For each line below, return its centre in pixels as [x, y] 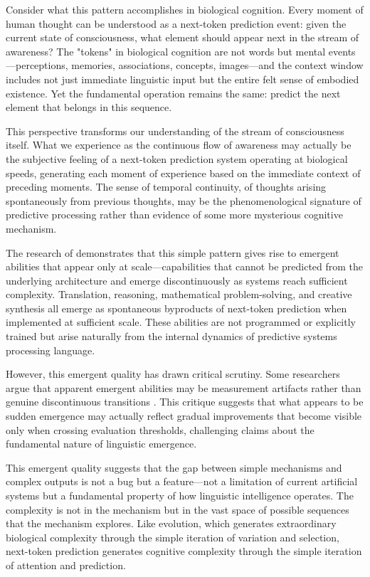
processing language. [51, 350]
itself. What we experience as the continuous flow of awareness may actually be [179, 145]
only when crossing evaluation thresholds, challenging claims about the [160, 429]
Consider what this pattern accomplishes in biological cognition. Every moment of [185, 9]
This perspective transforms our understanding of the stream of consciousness [175, 131]
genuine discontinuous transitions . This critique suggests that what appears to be [185, 402]
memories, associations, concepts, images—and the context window [217, 65]
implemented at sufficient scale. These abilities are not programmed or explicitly [181, 322]
